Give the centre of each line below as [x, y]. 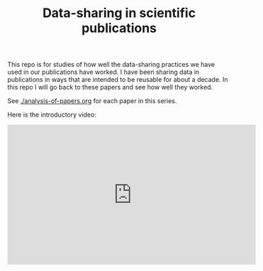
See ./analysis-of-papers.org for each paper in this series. [92, 101]
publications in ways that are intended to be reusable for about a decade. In [118, 80]
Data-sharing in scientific [119, 13]
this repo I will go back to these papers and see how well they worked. [110, 87]
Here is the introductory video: [52, 115]
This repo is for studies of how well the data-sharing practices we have [111, 65]
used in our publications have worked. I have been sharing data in [103, 72]
